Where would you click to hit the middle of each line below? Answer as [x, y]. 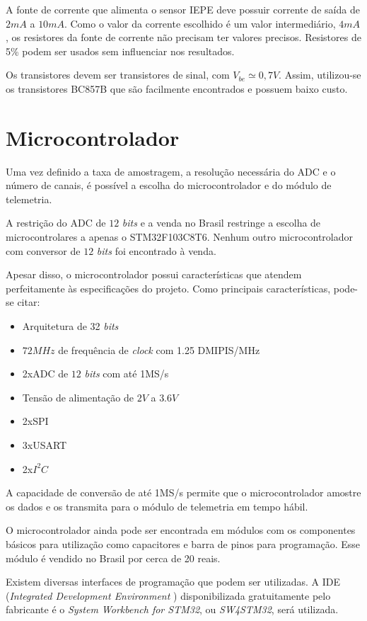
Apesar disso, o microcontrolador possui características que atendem [154, 274]
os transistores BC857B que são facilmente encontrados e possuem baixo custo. [177, 88]
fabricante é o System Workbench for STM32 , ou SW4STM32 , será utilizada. [172, 609]
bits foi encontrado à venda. [156, 250]
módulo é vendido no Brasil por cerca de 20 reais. [113, 558]
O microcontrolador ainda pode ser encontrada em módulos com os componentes [181, 530]
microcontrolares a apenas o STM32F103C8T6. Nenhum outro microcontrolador [180, 237]
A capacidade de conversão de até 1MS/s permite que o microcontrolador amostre [183, 492]
